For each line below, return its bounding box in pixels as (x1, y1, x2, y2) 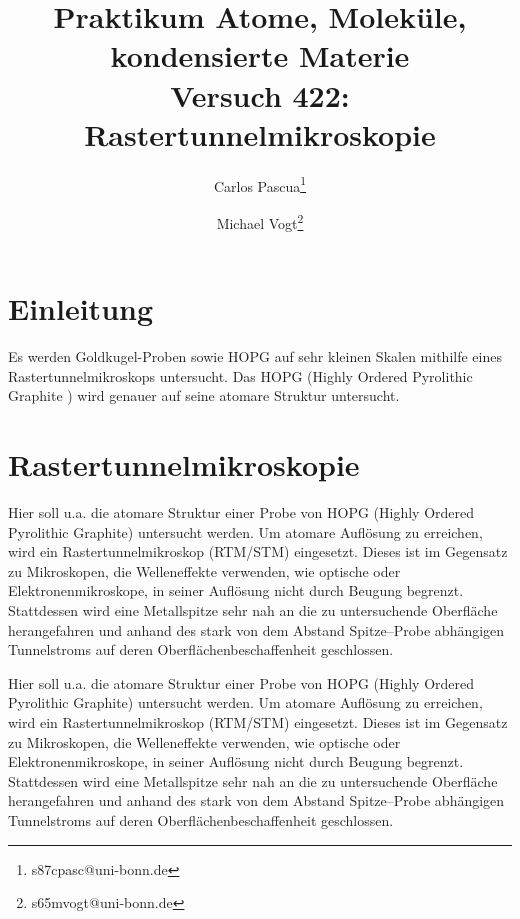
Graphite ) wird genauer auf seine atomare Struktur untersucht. (8, 385, 400, 406)
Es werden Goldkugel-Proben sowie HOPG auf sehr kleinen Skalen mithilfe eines (8, 346, 502, 367)
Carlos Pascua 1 (213, 172, 307, 196)
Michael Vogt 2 (216, 209, 304, 233)
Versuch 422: (170, 74, 350, 115)
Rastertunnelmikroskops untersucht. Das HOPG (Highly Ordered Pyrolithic (8, 365, 473, 386)
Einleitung (8, 288, 154, 329)
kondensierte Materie (110, 35, 410, 76)
